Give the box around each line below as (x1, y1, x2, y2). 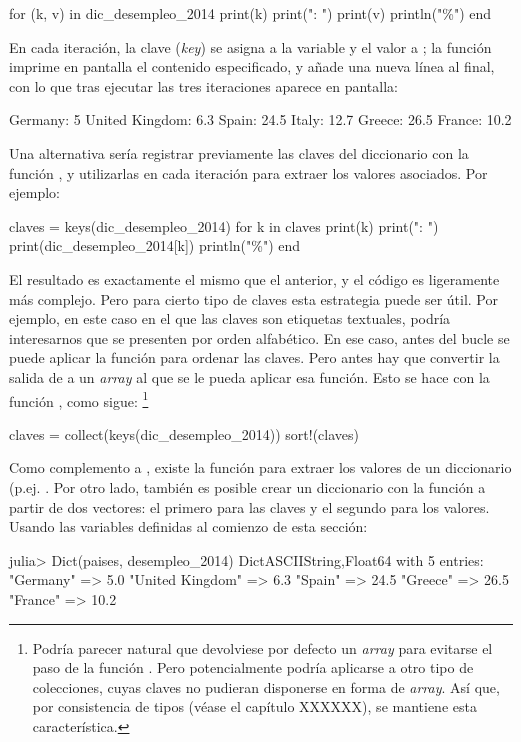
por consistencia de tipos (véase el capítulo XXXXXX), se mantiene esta (32, 696, 477, 717)
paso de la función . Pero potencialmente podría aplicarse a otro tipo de (32, 657, 474, 678)
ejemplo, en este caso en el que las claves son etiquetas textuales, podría (9, 308, 451, 329)
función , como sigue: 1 (9, 387, 149, 411)
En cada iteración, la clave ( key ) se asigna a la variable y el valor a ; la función (9, 36, 492, 57)
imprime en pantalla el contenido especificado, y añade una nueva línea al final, (9, 56, 495, 77)
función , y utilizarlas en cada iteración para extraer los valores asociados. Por (9, 162, 488, 183)
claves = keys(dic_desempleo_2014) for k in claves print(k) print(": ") (9, 215, 439, 236)
